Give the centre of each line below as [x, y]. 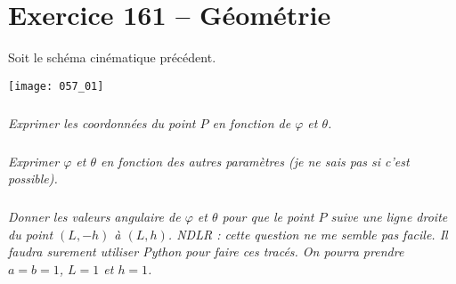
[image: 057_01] [56, 86]
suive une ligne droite [389, 217]
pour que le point [268, 217]
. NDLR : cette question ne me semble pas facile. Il [308, 234]
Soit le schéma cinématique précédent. [112, 57]
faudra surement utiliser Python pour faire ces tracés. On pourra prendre [206, 252]
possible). [33, 179]
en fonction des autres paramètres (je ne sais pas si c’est [255, 161]
